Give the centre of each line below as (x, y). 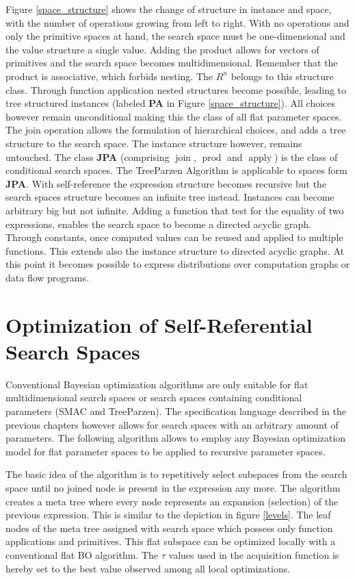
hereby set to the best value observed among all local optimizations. (148, 568)
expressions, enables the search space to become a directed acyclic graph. (158, 224)
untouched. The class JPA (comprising (88, 156)
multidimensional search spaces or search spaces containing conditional (154, 398)
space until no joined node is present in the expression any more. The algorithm (173, 487)
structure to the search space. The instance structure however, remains (154, 143)
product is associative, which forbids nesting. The (109, 76)
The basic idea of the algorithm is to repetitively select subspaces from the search (176, 474)
